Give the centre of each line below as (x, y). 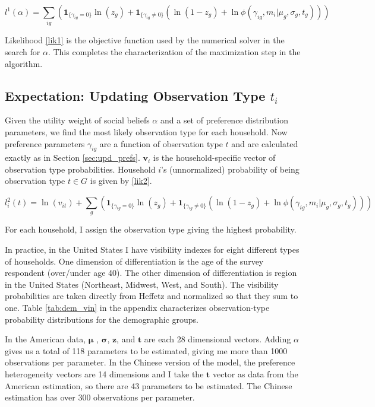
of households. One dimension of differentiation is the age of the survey (134, 261)
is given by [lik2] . (121, 181)
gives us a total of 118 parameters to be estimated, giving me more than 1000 (146, 350)
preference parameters (45, 143)
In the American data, (45, 339)
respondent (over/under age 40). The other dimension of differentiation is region (151, 273)
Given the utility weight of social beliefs (77, 120)
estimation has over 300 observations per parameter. (100, 397)
